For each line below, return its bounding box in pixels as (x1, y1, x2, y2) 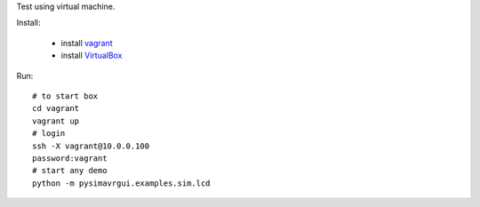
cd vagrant (32, 103, 80, 114)
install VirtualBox (60, 50, 123, 61)
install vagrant (60, 37, 113, 48)
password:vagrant (32, 153, 108, 163)
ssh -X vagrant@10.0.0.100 (32, 140, 150, 151)
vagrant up (32, 115, 80, 126)
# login (32, 129, 66, 139)
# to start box (32, 91, 99, 101)
